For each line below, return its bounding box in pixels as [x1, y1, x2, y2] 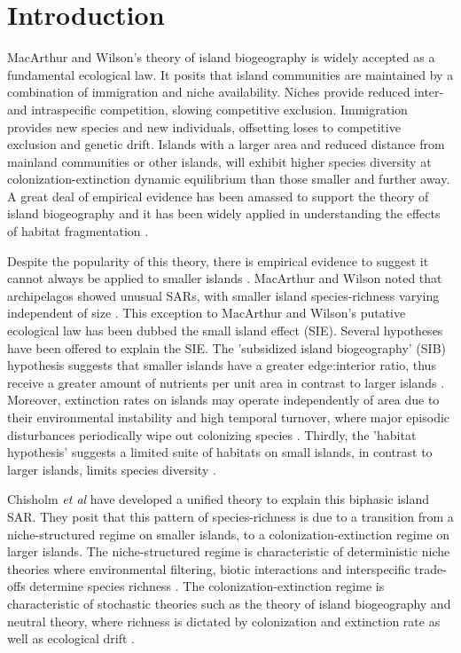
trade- [414, 559, 447, 578]
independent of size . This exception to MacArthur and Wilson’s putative [7, 303, 406, 322]
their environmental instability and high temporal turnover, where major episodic [7, 408, 450, 426]
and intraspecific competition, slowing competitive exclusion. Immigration [7, 99, 408, 118]
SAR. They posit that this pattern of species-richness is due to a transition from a [7, 507, 454, 525]
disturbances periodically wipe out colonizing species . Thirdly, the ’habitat [7, 425, 417, 444]
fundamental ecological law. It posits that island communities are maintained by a [7, 65, 454, 83]
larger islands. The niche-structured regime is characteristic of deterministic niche [7, 542, 450, 561]
